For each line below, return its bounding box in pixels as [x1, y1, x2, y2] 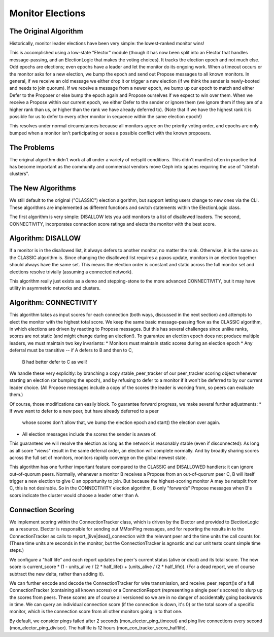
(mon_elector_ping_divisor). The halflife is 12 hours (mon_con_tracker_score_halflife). [9, 625, 187, 631]
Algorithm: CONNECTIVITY [9, 298, 97, 307]
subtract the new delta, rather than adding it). [9, 571, 105, 577]
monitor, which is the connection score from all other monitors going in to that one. [9, 609, 183, 615]
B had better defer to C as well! [22, 359, 87, 365]
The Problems [9, 143, 55, 152]
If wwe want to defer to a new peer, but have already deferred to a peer [9, 408, 159, 414]
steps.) [9, 547, 24, 553]
